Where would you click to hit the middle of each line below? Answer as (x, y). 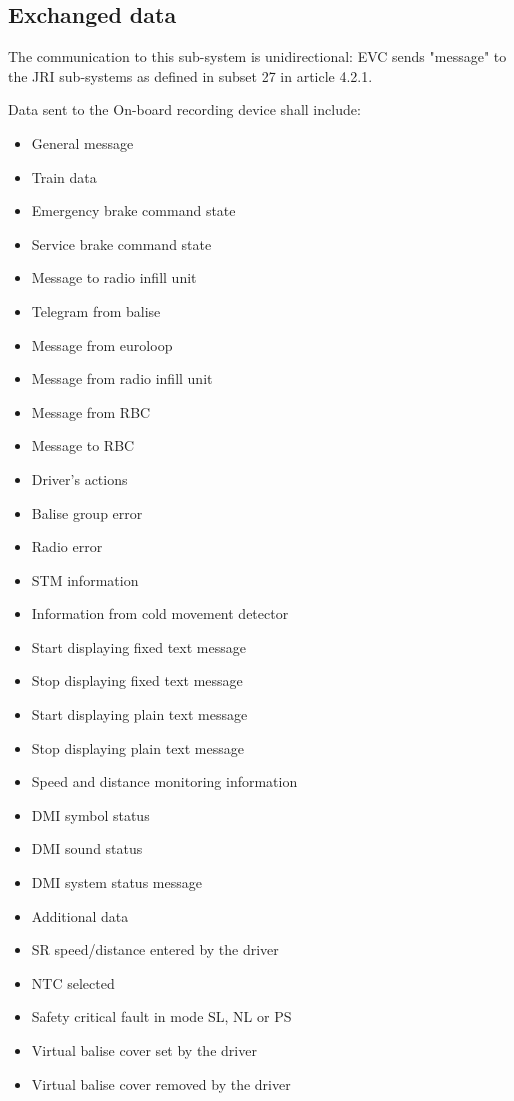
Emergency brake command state (133, 210)
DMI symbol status (90, 814)
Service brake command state (121, 243)
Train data (64, 176)
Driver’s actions (79, 478)
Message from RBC (91, 411)
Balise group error (87, 512)
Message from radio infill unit (122, 378)
